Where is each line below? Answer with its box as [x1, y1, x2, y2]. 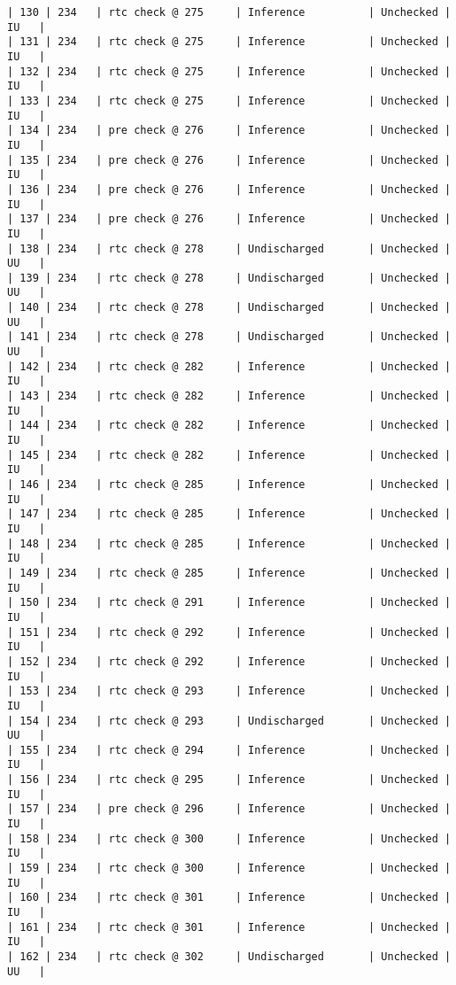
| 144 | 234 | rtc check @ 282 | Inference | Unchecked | [7, 419, 452, 432]
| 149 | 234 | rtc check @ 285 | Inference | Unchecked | [7, 566, 452, 579]
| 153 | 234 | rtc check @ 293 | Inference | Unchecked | [7, 685, 452, 698]
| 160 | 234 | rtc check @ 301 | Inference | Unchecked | [7, 891, 452, 904]
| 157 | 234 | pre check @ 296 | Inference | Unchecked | [7, 803, 452, 816]
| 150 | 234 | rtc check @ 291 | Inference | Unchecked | [7, 596, 452, 609]
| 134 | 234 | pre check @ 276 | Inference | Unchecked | [7, 124, 452, 137]
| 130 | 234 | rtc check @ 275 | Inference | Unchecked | [7, 6, 452, 19]
